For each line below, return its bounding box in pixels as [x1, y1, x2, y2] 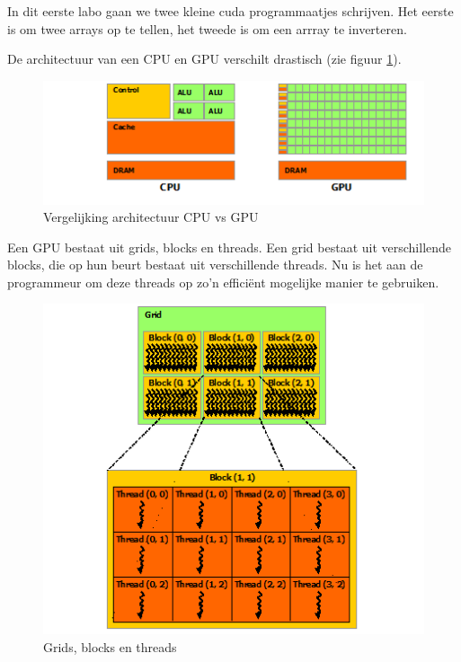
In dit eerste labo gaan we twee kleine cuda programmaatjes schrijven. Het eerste [7, 2, 454, 20]
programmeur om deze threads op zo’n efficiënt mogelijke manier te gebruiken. [7, 272, 439, 291]
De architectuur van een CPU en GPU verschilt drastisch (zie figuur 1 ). [7, 49, 402, 68]
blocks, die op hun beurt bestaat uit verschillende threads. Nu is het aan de [7, 255, 423, 274]
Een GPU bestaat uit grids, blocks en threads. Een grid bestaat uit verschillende [7, 237, 452, 256]
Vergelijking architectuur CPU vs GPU [43, 207, 259, 226]
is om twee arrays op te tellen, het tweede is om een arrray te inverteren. [7, 19, 407, 38]
